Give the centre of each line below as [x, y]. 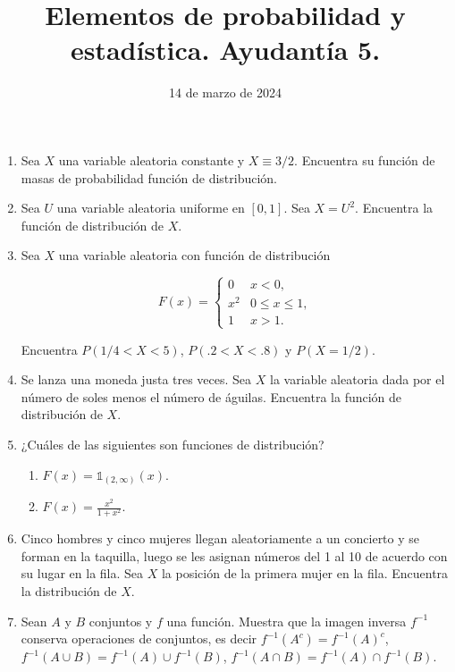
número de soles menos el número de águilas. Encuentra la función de [211, 396]
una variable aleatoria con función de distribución [194, 255]
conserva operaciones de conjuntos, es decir [139, 638]
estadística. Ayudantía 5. [225, 50]
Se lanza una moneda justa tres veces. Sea [136, 379]
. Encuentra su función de [365, 160]
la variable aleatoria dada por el [358, 379]
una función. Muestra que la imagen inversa [286, 621]
